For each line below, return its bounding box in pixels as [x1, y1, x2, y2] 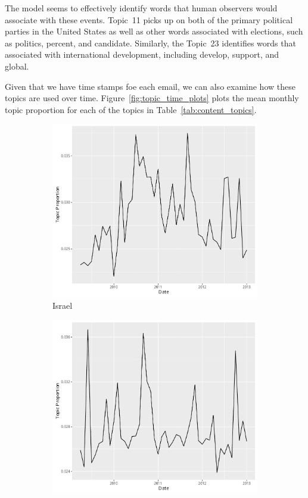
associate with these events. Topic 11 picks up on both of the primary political [5, 13, 293, 26]
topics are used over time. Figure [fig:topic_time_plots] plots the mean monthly [5, 92, 299, 104]
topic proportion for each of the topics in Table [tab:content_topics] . [5, 103, 257, 115]
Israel [52, 299, 73, 311]
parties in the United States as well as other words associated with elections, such [5, 25, 303, 37]
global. [5, 59, 29, 72]
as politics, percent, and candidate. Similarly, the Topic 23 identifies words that [5, 36, 296, 49]
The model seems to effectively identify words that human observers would [5, 2, 278, 14]
